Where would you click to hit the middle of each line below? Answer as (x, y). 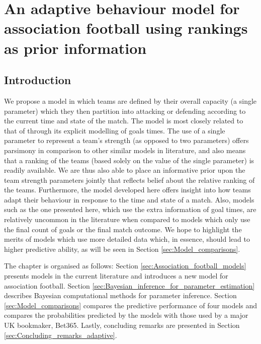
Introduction (38, 80)
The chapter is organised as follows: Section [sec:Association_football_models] (125, 266)
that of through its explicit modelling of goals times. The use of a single (115, 130)
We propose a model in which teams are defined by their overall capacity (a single (130, 100)
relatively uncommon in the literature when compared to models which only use (127, 219)
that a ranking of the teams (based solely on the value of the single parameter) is (129, 160)
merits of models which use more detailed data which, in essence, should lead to (127, 239)
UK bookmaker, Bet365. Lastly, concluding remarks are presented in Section (122, 325)
